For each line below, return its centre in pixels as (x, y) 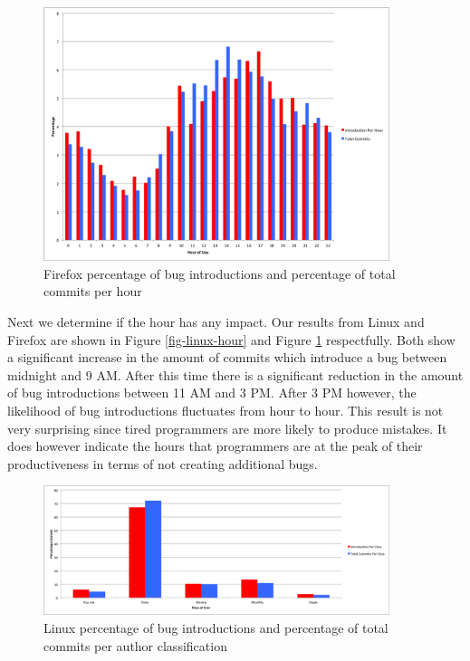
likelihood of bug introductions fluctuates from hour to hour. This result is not (225, 410)
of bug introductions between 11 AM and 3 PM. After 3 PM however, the (212, 393)
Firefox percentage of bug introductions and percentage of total (220, 273)
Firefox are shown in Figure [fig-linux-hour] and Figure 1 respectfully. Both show (231, 339)
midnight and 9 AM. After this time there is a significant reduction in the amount (235, 374)
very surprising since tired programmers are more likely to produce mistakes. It (227, 428)
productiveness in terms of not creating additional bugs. (163, 463)
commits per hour (93, 291)
